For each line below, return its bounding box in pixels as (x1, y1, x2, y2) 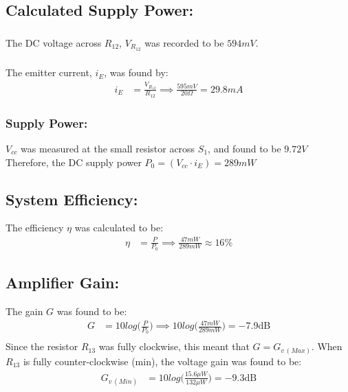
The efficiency (6, 220, 64, 235)
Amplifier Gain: (6, 272, 120, 293)
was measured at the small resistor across (21, 141, 195, 155)
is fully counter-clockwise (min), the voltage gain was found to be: (23, 354, 302, 368)
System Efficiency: (6, 188, 138, 209)
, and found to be (208, 141, 281, 155)
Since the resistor (6, 339, 78, 354)
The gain (6, 303, 43, 318)
